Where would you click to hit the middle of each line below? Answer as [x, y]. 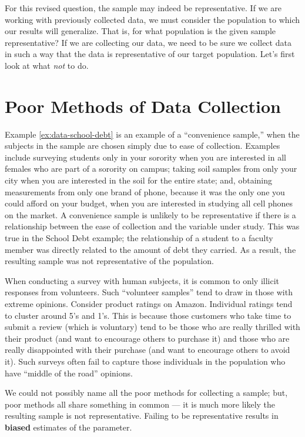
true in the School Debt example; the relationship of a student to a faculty [139, 238]
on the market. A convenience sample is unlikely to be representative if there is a [150, 214]
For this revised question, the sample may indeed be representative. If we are [143, 8]
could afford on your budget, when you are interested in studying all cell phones [149, 203]
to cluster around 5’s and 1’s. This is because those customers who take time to [148, 315]
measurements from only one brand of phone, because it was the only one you [145, 191]
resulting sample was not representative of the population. [109, 261]
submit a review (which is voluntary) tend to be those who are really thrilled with [152, 327]
